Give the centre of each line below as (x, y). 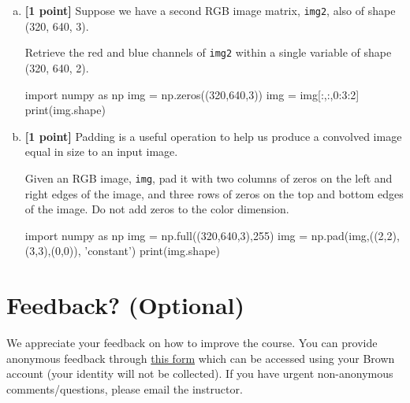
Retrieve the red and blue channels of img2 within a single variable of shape (208, 52)
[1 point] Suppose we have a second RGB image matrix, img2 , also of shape (210, 10)
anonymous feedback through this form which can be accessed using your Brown (201, 358)
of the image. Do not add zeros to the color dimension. (157, 209)
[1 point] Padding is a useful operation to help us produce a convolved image (213, 136)
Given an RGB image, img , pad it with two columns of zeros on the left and (209, 177)
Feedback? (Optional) (126, 305)
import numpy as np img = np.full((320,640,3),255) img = (166, 235)
